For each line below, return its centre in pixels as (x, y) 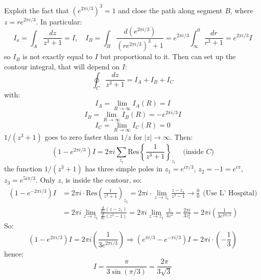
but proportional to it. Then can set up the (168, 56)
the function (23, 169)
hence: (14, 253)
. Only (45, 180)
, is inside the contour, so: (101, 180)
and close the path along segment (170, 10)
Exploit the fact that (37, 10)
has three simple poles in (124, 169)
